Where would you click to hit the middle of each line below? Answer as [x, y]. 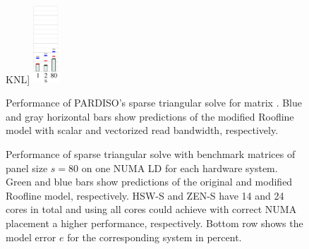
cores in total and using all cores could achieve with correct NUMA [151, 209]
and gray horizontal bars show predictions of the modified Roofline [150, 116]
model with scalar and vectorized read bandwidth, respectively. [142, 130]
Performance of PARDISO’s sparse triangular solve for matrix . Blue [154, 103]
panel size [27, 168]
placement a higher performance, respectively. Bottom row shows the [154, 223]
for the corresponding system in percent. [154, 237]
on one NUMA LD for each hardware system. [180, 168]
